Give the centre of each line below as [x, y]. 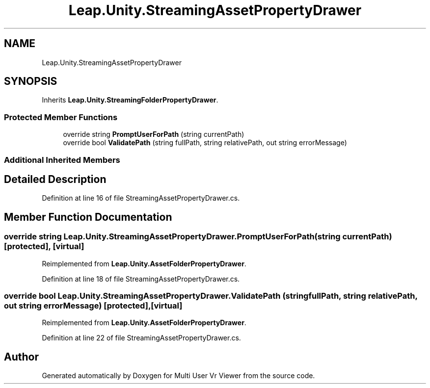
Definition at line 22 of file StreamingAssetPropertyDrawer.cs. [141, 338]
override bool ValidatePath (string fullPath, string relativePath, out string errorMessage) [205, 143]
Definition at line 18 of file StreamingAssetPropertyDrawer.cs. [141, 279]
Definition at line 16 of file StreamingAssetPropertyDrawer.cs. [141, 198]
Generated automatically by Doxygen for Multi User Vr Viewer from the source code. [178, 376]
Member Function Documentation [88, 217]
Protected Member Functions [61, 117]
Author [21, 357]
